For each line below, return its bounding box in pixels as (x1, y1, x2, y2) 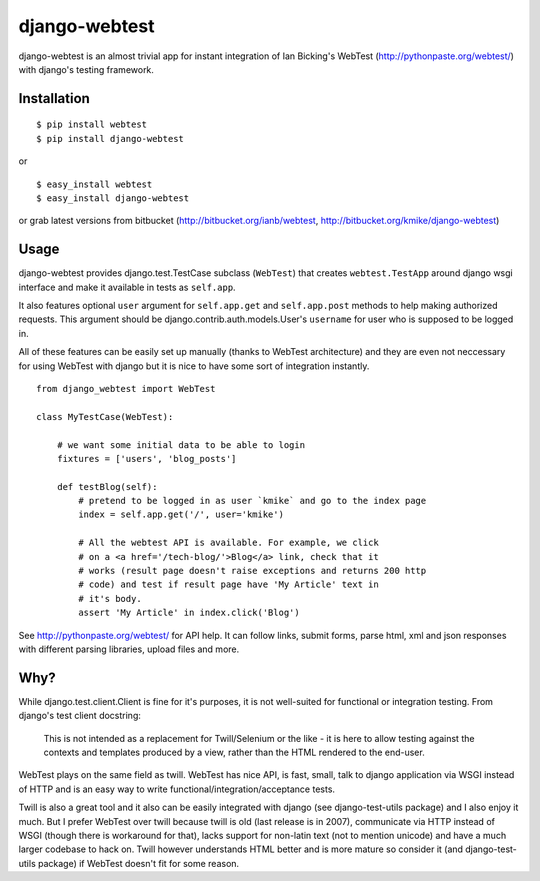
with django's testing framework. (18, 63, 155, 75)
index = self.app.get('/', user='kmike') (78, 509, 285, 520)
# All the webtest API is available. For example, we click (78, 537, 379, 549)
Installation (18, 90, 90, 107)
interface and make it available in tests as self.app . (18, 281, 236, 293)
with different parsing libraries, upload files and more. (18, 643, 240, 655)
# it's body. (78, 593, 142, 604)
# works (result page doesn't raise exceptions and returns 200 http (78, 565, 427, 577)
